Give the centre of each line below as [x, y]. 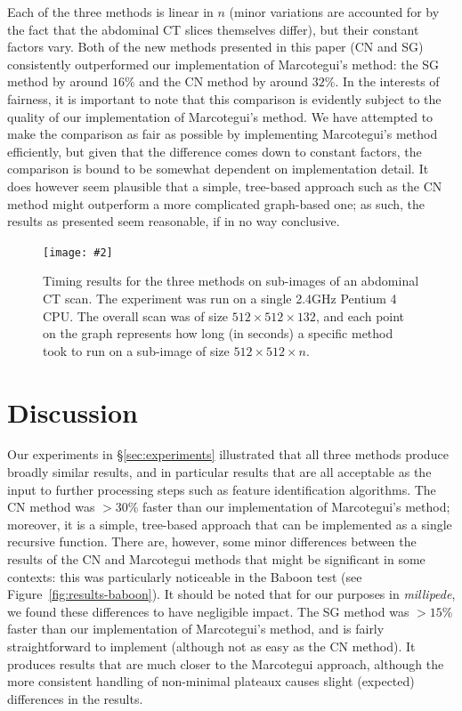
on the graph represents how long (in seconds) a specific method [218, 333]
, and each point [360, 315]
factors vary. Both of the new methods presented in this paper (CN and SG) [215, 47]
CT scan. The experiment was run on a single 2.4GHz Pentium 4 [220, 298]
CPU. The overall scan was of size [136, 315]
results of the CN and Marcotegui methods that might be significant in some [216, 559]
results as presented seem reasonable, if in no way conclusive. [174, 221]
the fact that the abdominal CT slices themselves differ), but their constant [213, 29]
